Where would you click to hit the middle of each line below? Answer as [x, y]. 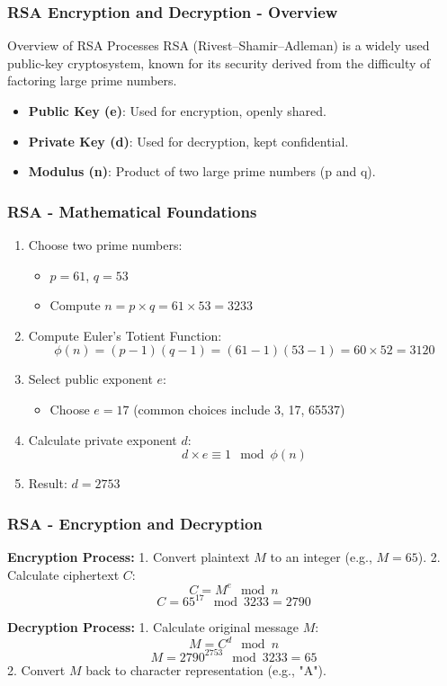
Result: [48, 483]
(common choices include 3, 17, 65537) [239, 409]
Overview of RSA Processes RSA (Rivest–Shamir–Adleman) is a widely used [219, 45]
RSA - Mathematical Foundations [132, 211]
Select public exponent [90, 379]
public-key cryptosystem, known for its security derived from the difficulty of [219, 62]
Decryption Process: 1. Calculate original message [153, 627]
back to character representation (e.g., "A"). [206, 669]
